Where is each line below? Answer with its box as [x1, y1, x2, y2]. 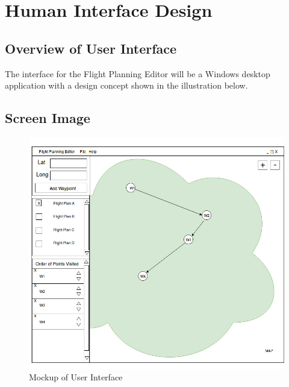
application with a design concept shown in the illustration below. [5, 79, 248, 92]
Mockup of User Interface [29, 371, 123, 383]
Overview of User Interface [5, 39, 177, 57]
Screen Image [5, 109, 90, 127]
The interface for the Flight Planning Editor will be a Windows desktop [5, 67, 270, 80]
